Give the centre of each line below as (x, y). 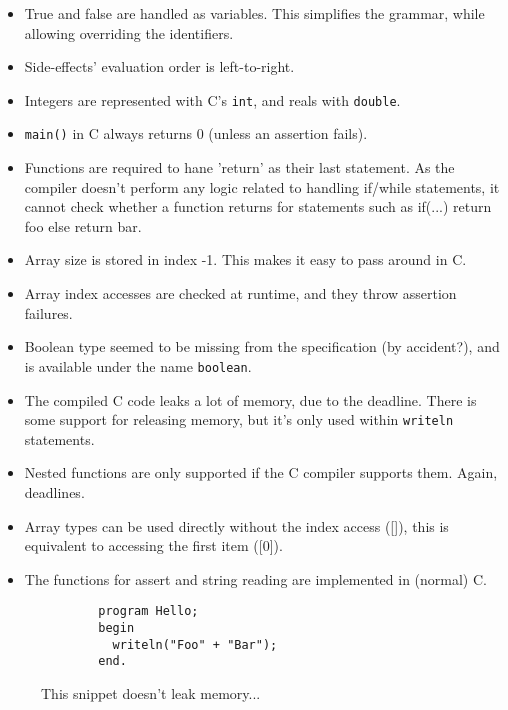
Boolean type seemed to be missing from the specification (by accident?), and (262, 346)
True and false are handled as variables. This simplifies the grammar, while (254, 13)
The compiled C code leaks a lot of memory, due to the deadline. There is (250, 399)
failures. (48, 312)
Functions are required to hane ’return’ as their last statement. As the (239, 167)
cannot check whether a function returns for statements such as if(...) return (258, 206)
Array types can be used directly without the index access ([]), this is (236, 525)
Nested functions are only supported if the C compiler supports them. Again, (261, 472)
